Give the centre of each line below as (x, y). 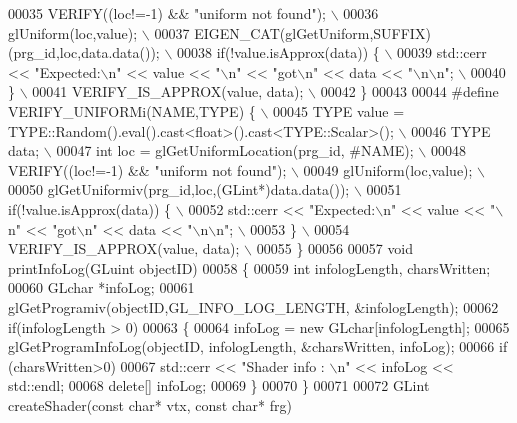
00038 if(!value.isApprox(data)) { (278, 52)
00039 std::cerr (442, 52)
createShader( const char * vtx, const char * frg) (150, 404)
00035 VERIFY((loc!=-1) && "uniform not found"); (167, 13)
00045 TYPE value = (339, 110)
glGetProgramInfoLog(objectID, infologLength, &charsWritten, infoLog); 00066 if (258, 346)
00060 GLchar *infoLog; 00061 (101, 287)
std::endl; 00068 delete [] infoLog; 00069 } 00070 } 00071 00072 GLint (219, 385)
